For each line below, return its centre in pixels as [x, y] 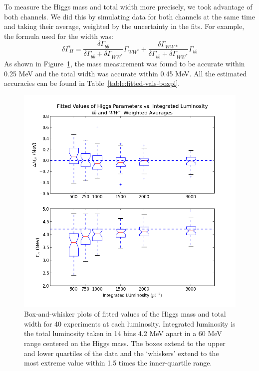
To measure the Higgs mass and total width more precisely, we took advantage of [128, 6]
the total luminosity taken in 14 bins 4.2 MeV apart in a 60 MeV [123, 333]
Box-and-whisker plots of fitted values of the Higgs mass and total [125, 314]
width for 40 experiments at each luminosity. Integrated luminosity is [130, 323]
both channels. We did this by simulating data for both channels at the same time [129, 16]
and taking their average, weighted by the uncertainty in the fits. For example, [124, 26]
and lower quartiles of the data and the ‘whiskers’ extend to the [122, 353]
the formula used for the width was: [59, 36]
